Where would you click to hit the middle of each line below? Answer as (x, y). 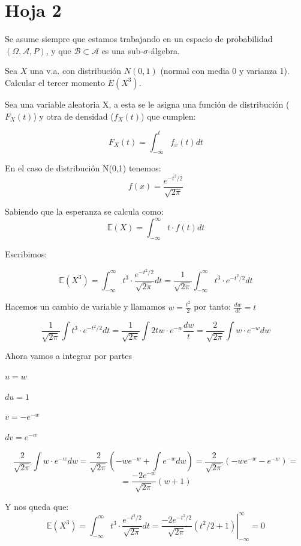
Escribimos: (26, 253)
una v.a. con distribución (76, 71)
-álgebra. (164, 50)
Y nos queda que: (37, 506)
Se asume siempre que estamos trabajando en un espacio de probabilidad (139, 39)
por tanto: (212, 306)
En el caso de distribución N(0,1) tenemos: (83, 168)
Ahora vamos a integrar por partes (68, 356)
